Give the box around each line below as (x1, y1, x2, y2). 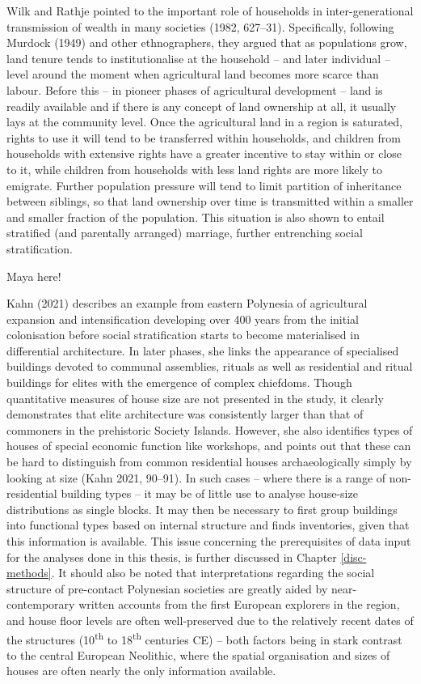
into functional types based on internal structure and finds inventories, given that (6, 516, 410, 533)
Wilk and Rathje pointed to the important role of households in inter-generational (6, 2, 414, 19)
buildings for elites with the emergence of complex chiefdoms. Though (6, 374, 352, 391)
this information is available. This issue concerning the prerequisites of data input (6, 533, 411, 549)
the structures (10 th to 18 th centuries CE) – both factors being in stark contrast (6, 628, 402, 648)
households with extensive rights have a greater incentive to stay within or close (6, 145, 402, 162)
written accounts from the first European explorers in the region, (78, 596, 400, 613)
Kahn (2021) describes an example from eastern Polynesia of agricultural (6, 295, 368, 312)
